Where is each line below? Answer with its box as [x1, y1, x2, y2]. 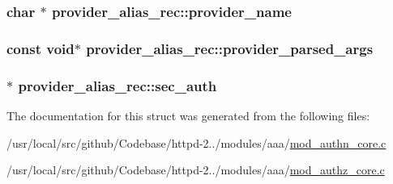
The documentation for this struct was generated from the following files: [6, 107, 370, 123]
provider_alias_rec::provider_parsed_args [86, 38, 374, 58]
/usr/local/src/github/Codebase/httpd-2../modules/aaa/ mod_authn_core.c [6, 134, 387, 151]
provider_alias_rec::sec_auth [18, 75, 217, 95]
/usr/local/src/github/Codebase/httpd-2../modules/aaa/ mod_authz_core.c [6, 161, 385, 178]
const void [6, 38, 75, 58]
